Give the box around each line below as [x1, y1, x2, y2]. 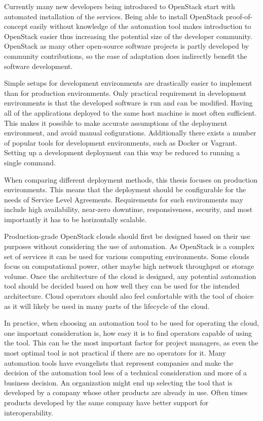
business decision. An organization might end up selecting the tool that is [4, 377, 233, 388]
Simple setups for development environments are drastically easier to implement [4, 78, 252, 88]
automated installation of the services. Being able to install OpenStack [4, 11, 223, 21]
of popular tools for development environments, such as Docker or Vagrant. [4, 137, 238, 148]
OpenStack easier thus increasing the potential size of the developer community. [4, 30, 252, 41]
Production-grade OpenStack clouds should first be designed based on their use [4, 231, 250, 241]
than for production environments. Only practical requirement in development [4, 87, 247, 98]
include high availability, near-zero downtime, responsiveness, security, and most [4, 204, 253, 215]
